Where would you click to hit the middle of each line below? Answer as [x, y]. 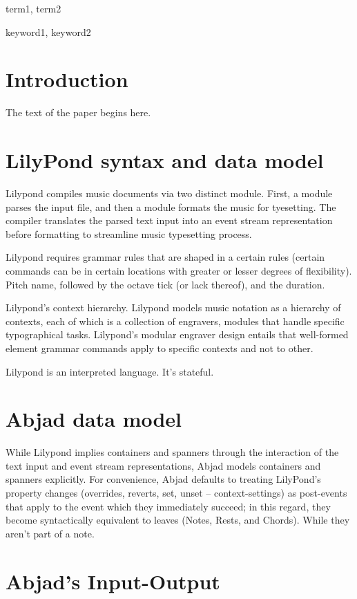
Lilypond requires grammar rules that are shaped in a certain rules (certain [165, 257]
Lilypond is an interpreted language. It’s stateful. [110, 371]
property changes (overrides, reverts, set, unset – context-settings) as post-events [176, 493]
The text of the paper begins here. [78, 112]
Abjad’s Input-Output [113, 581]
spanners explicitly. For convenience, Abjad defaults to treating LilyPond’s [163, 479]
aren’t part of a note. [50, 533]
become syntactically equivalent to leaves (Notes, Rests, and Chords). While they [178, 520]
